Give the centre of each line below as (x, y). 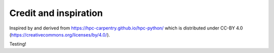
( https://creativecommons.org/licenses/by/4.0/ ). (60, 34)
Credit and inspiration (56, 13)
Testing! (18, 44)
